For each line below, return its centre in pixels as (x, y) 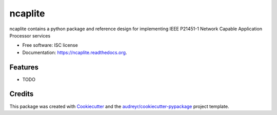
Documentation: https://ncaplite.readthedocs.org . (75, 52)
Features (24, 67)
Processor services (30, 35)
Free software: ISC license (50, 45)
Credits (22, 94)
